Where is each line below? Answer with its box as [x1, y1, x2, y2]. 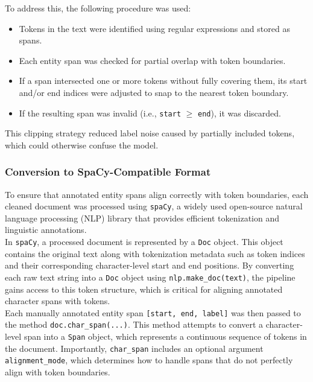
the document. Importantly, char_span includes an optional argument [5, 342, 264, 354]
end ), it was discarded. [198, 106, 281, 119]
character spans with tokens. [5, 294, 110, 307]
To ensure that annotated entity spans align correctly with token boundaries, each [5, 188, 309, 200]
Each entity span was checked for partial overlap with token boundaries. [19, 54, 286, 66]
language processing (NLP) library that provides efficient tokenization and [5, 211, 280, 224]
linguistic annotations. [5, 223, 87, 236]
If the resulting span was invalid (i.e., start [19, 106, 182, 119]
